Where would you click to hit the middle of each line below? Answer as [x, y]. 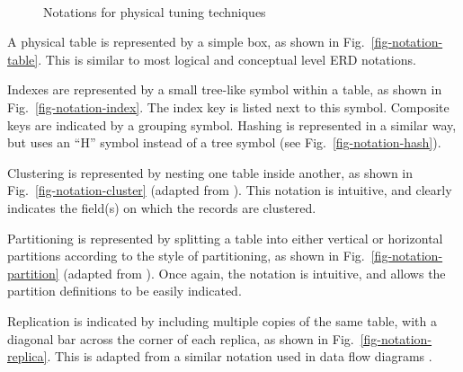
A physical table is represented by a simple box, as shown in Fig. [186, 42]
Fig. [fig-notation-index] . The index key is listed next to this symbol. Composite [228, 106]
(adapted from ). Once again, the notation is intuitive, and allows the [254, 273]
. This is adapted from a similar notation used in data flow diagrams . [240, 356]
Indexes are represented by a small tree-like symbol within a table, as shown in [225, 89]
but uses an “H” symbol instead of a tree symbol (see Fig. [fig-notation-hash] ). [224, 142]
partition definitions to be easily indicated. [125, 291]
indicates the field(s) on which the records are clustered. [162, 207]
